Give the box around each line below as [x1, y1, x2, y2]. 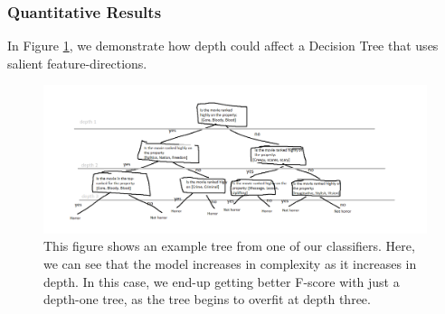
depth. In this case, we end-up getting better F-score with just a [43, 272, 400, 291]
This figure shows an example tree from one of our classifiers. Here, [43, 236, 415, 255]
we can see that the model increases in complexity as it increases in [43, 254, 417, 272]
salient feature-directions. [7, 53, 147, 72]
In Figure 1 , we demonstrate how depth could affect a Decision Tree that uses [7, 36, 439, 55]
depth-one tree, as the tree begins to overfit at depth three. [43, 290, 371, 309]
